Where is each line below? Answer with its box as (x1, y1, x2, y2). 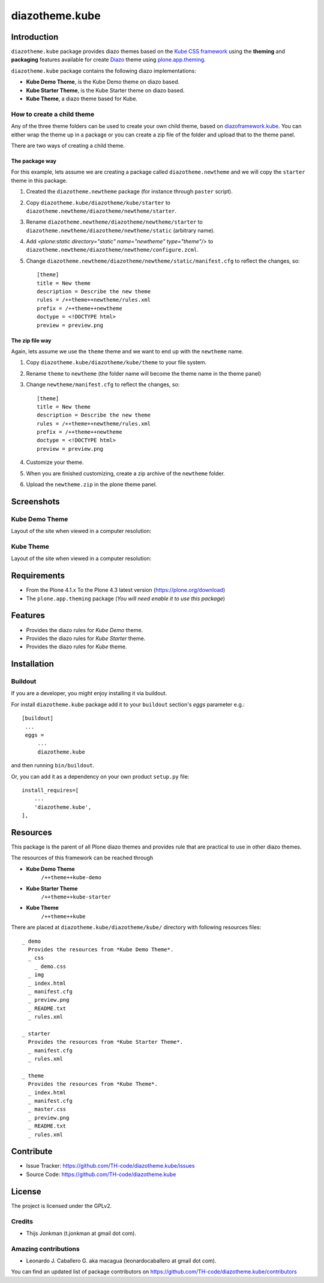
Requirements (11, 571, 65, 581)
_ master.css (28, 1106, 67, 1113)
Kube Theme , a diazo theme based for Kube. (26, 95, 138, 102)
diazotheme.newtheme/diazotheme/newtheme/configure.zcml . (26, 246, 199, 254)
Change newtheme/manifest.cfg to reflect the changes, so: (26, 381, 180, 388)
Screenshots (11, 496, 60, 507)
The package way (11, 157, 56, 165)
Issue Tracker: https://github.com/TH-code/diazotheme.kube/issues (26, 1162, 195, 1169)
